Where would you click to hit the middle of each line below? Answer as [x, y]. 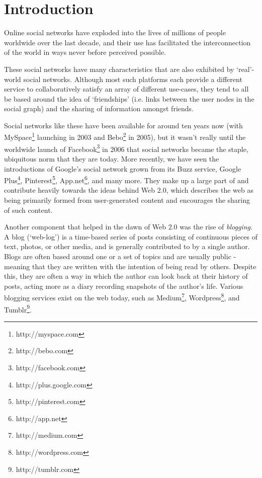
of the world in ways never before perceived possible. [85, 52]
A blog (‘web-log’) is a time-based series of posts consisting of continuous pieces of [131, 236]
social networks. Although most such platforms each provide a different [133, 79]
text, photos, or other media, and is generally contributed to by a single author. [127, 246]
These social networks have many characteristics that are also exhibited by [119, 69]
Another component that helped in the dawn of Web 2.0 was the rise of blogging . [128, 227]
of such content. [28, 210]
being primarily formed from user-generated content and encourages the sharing [127, 200]
